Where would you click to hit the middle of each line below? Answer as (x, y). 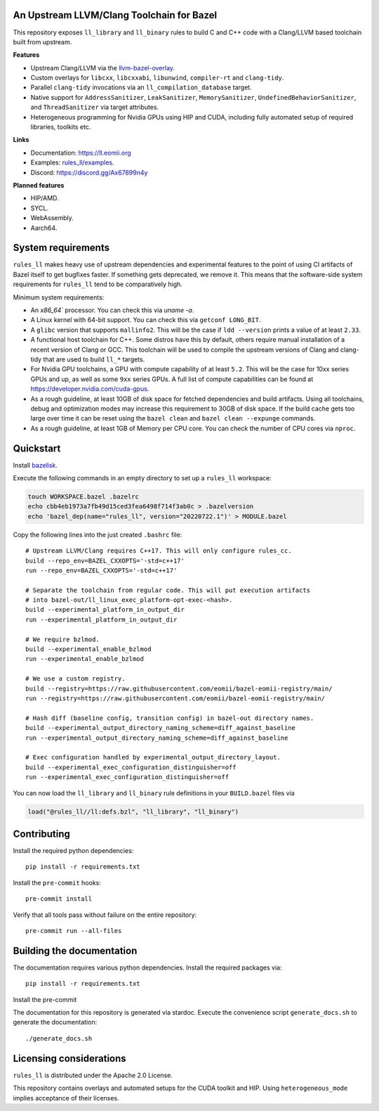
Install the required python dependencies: (73, 850)
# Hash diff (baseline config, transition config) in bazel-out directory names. (170, 718)
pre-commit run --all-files (74, 931)
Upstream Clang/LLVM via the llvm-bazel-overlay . (103, 68)
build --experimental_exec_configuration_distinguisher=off (131, 767)
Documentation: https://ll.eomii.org (81, 153)
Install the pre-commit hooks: (57, 882)
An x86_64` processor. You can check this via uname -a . (112, 310)
